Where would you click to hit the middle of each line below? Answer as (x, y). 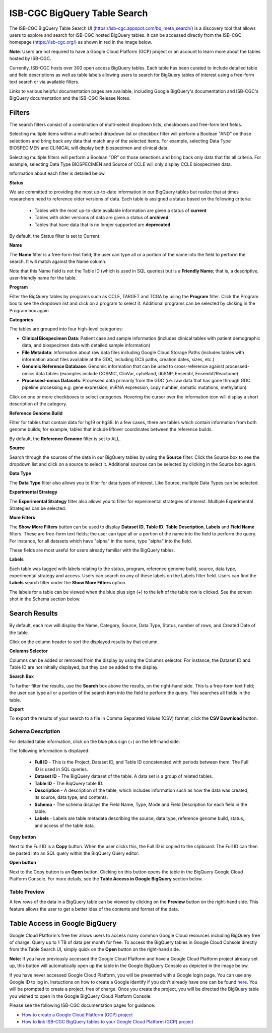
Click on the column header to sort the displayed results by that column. (84, 642)
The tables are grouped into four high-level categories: (66, 329)
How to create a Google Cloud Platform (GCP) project (77, 1014)
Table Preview (27, 891)
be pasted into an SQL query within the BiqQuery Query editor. (74, 853)
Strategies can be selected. (38, 508)
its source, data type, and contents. (71, 797)
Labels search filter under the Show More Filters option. (68, 583)
